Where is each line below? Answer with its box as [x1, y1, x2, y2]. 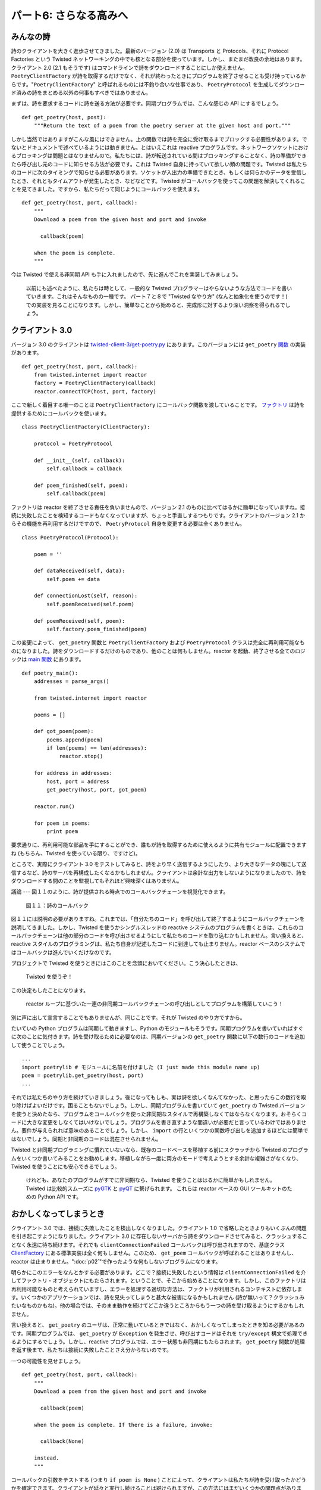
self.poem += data [46, 576, 100, 582]
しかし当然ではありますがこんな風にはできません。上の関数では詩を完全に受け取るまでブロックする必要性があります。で [11, 135, 307, 142]
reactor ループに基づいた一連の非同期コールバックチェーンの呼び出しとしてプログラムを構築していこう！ [26, 1000, 284, 1007]
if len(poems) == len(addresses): [46, 745, 147, 752]
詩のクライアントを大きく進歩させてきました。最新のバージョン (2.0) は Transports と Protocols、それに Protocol [11, 48, 289, 55]
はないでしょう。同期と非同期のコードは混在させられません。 [11, 1135, 162, 1143]
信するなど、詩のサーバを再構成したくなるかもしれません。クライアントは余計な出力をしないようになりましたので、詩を [11, 869, 307, 876]
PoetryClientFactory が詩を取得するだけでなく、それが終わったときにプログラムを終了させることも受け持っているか [11, 72, 306, 80]
